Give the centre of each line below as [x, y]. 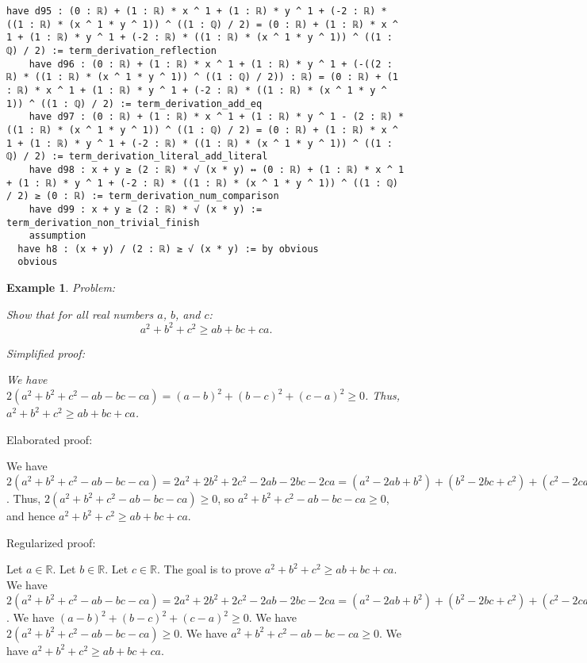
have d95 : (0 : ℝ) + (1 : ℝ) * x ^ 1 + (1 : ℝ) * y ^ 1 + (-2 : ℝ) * [197, 11]
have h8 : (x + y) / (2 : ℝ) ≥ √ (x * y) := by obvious [168, 249]
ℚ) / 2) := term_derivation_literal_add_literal [137, 157]
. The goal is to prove [209, 569]
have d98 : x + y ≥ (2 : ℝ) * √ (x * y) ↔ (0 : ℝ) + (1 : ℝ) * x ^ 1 [217, 169]
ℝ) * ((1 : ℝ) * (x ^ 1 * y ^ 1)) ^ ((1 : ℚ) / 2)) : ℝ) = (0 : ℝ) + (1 [202, 77]
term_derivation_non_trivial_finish [103, 222]
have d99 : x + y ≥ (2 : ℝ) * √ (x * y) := [146, 209]
